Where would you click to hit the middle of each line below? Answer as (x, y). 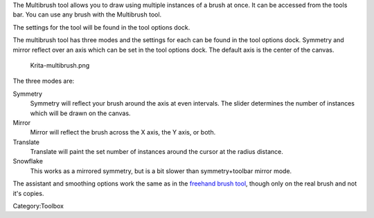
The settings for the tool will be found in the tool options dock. (101, 27)
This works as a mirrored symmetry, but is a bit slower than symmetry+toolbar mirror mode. (161, 171)
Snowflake (28, 161)
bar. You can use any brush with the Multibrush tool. (87, 14)
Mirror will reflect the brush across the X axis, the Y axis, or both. (123, 132)
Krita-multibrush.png (60, 65)
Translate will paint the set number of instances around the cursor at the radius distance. (157, 152)
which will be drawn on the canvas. (80, 113)
